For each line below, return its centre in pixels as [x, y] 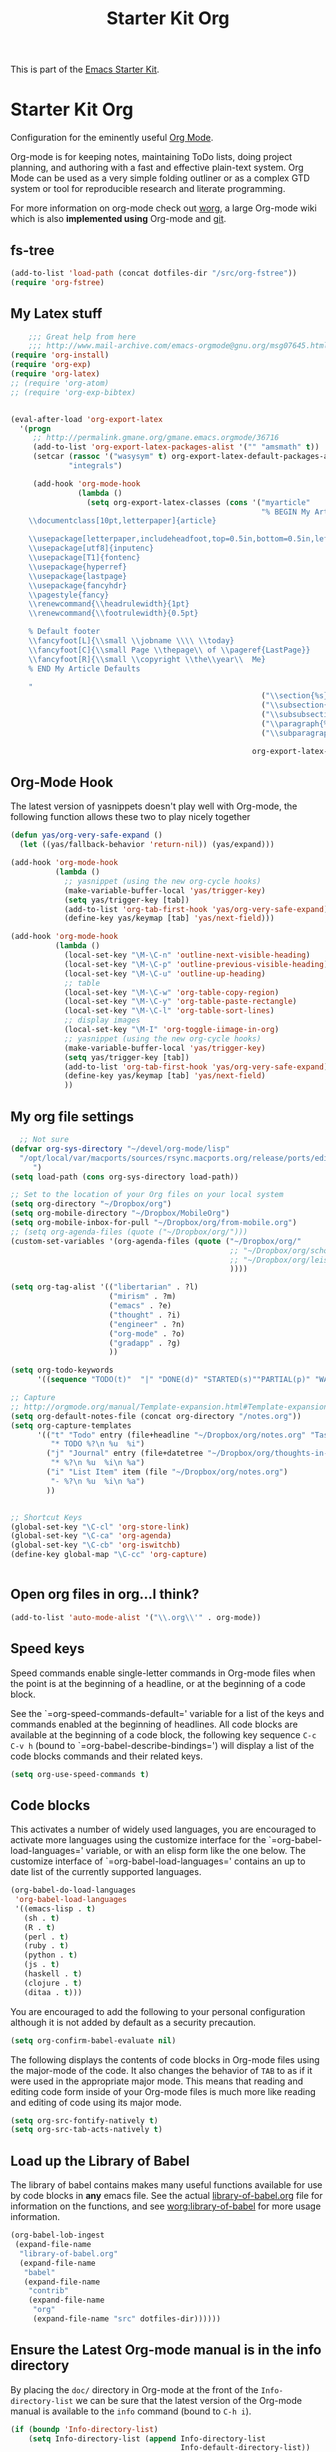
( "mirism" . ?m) [142, 1297]
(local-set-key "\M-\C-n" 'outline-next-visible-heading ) [187, 955]
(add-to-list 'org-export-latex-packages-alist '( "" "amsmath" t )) [176, 447]
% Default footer [64, 632]
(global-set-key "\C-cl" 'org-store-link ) [100, 1527]
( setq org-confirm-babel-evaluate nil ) [93, 2040]
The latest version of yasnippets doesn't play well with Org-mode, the [154, 806]
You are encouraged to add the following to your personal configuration [158, 2011]
